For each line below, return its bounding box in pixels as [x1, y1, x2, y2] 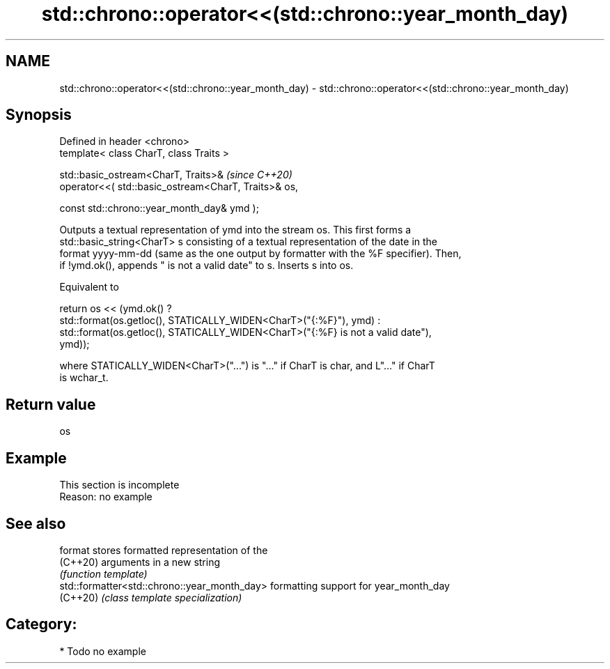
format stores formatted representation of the [59, 544, 268, 556]
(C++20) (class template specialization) [59, 591, 242, 603]
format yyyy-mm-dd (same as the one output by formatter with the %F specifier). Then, [59, 247, 462, 260]
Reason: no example [59, 491, 152, 503]
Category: [6, 615, 77, 633]
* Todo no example [59, 645, 146, 657]
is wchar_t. [59, 371, 109, 384]
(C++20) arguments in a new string [59, 555, 221, 568]
